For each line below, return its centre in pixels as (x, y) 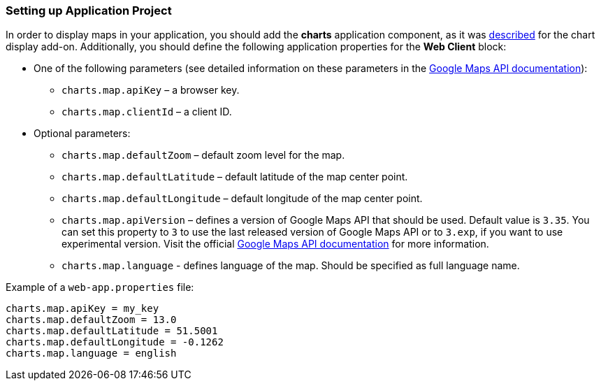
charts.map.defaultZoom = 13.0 (91, 320)
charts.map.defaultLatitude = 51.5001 (112, 331)
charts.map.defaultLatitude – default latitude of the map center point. (235, 177)
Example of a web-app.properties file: (100, 287)
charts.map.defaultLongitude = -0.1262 (115, 342)
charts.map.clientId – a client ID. (147, 112)
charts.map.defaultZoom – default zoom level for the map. (203, 155)
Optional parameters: (82, 134)
